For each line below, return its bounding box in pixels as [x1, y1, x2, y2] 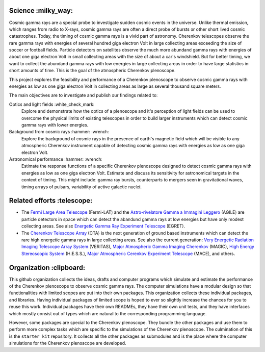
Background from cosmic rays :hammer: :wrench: [9, 129, 109, 135]
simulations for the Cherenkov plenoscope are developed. [9, 340, 126, 346]
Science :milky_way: [9, 6, 73, 15]
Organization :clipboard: [9, 263, 85, 272]
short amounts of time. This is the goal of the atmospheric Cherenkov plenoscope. [9, 68, 176, 74]
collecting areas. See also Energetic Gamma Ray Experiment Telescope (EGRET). [21, 223, 185, 229]
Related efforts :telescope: [9, 197, 93, 205]
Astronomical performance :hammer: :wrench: [9, 156, 103, 162]
